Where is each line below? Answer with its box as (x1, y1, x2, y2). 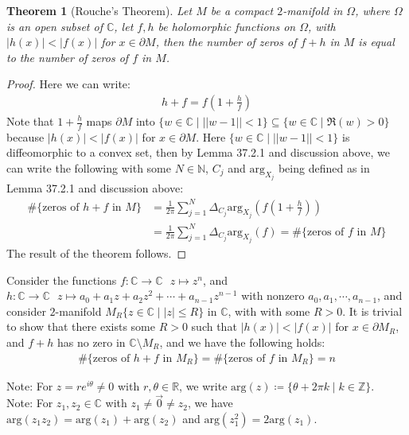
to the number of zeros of (6, 49, 129, 65)
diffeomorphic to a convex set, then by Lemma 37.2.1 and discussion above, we (6, 144, 390, 161)
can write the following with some (6, 160, 171, 177)
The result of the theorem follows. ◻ (6, 244, 187, 261)
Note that (6, 113, 54, 129)
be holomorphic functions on (158, 17, 296, 34)
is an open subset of (6, 17, 103, 34)
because (6, 128, 45, 145)
